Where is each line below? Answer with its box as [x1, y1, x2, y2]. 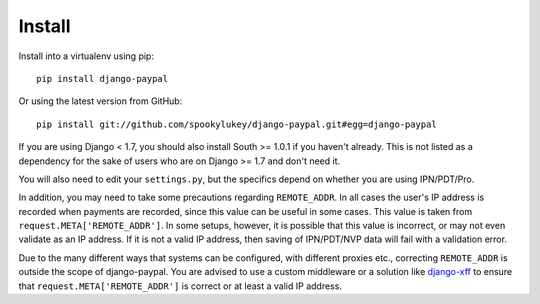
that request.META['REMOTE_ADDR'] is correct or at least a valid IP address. [18, 280, 342, 292]
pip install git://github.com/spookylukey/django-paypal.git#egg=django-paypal [36, 118, 437, 130]
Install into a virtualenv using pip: [18, 50, 155, 62]
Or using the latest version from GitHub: [18, 95, 183, 107]
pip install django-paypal [36, 73, 169, 84]
